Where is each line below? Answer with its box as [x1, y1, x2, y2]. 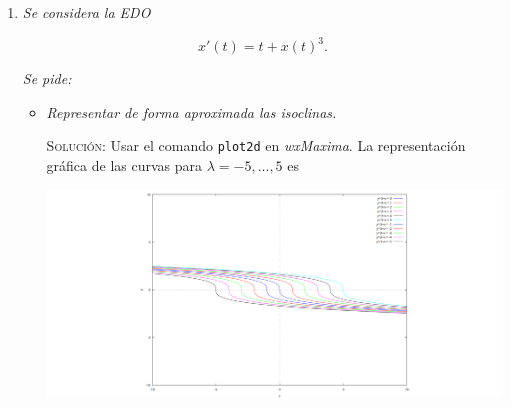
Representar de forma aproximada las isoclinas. [46, 101, 337, 122]
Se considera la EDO [22, 2, 151, 22]
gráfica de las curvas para [46, 154, 203, 175]
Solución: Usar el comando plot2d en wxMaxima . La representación [46, 135, 466, 156]
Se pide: [22, 68, 72, 89]
